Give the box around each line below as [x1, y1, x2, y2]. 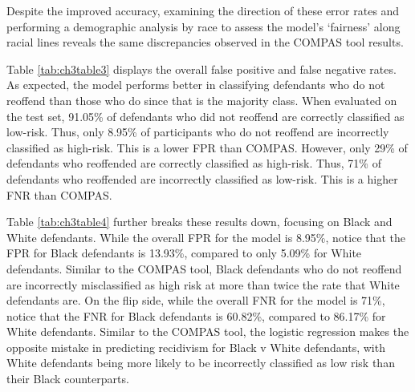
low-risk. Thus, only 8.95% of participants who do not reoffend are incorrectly [6, 123, 389, 140]
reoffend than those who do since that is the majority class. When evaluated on [6, 91, 397, 108]
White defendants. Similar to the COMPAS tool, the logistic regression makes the [6, 323, 409, 340]
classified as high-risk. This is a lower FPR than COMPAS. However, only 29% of [6, 139, 408, 156]
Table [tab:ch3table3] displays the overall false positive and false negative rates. [6, 60, 397, 77]
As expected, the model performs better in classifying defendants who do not [6, 76, 385, 93]
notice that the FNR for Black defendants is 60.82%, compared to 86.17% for [6, 307, 386, 324]
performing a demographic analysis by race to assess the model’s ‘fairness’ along [6, 18, 401, 34]
